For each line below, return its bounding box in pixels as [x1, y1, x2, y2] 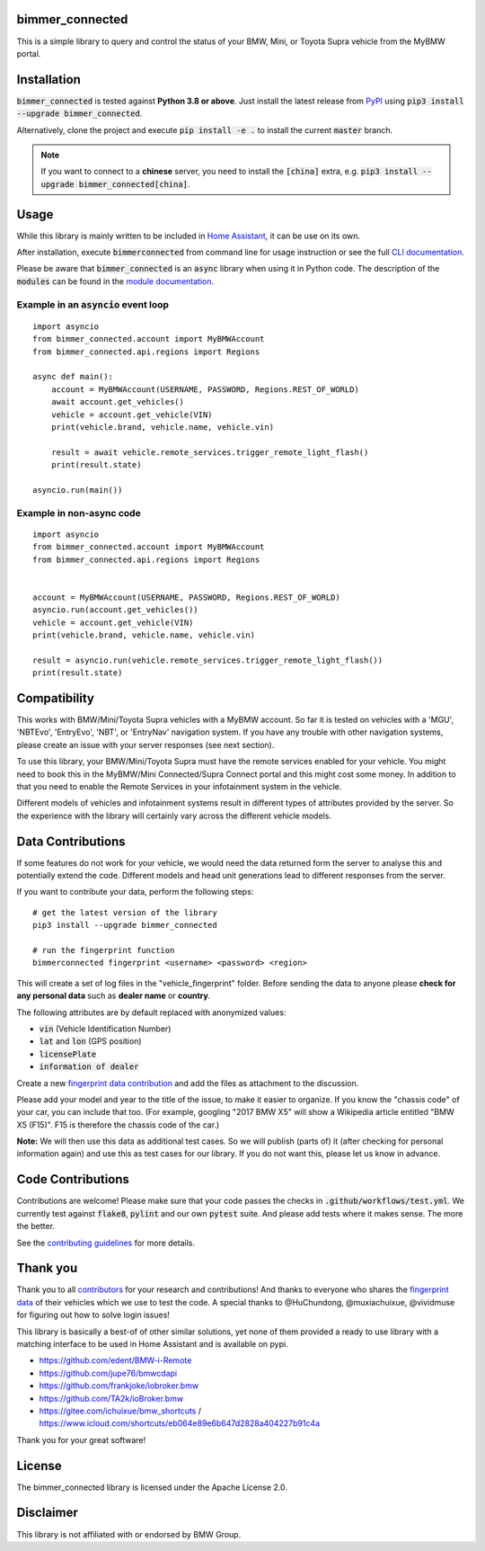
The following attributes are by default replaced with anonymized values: [16, 1007, 287, 1018]
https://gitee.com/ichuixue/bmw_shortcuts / [39, 1405, 202, 1416]
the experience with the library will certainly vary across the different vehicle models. [16, 810, 332, 821]
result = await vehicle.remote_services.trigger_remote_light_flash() [50, 447, 369, 458]
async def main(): [32, 371, 114, 382]
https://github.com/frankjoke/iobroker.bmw [39, 1380, 199, 1391]
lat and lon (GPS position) [39, 1036, 143, 1047]
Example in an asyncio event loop [16, 298, 170, 310]
